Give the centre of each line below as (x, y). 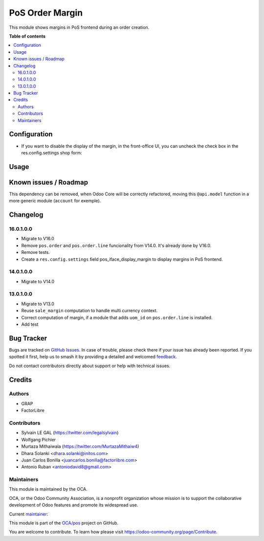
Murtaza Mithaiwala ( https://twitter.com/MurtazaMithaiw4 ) (80, 446)
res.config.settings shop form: (52, 153)
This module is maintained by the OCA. (48, 489)
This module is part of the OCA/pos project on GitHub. (64, 523)
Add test (30, 324)
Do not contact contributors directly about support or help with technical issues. (90, 366)
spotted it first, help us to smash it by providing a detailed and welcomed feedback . (93, 357)
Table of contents (27, 36)
